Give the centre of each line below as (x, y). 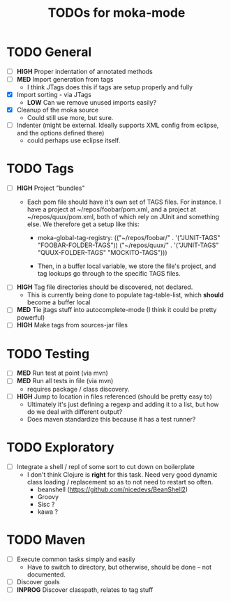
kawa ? (48, 512)
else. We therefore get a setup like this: (83, 224)
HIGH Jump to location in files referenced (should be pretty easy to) (114, 396)
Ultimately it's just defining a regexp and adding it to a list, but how (123, 404)
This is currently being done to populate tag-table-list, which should (125, 295)
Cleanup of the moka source (58, 110)
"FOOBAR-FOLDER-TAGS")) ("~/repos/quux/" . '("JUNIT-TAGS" (128, 245)
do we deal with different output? (75, 411)
